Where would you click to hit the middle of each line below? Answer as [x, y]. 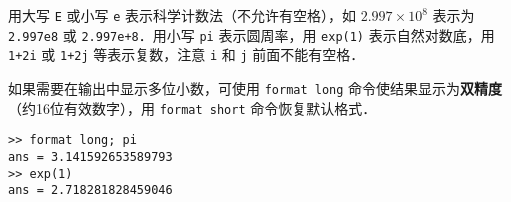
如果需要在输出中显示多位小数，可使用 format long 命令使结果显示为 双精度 [255, 87]
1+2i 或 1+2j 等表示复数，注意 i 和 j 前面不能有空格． [186, 54]
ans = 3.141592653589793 [90, 156]
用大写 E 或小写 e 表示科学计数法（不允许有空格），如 [182, 15]
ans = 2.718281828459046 [90, 190]
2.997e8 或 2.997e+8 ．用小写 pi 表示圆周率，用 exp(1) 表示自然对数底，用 [251, 34]
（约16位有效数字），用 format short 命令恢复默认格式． [192, 107]
